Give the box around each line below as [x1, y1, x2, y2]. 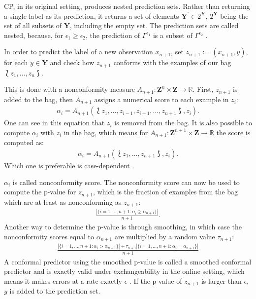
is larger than [201, 275, 242, 286]
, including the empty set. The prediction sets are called [69, 20, 239, 31]
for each [4, 57, 28, 68]
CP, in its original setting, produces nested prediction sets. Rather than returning [4, 1, 250, 11]
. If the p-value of [129, 275, 182, 286]
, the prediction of [86, 30, 140, 40]
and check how [50, 57, 95, 68]
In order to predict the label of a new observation [4, 46, 153, 57]
